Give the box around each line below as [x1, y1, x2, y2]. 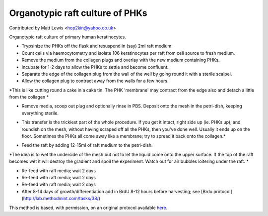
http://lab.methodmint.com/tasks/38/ [23, 196, 99, 202]
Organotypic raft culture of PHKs [9, 7, 147, 18]
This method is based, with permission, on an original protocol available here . [9, 205, 168, 211]
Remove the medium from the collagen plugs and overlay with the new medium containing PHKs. [21, 57, 220, 63]
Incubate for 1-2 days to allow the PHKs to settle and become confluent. [21, 64, 169, 70]
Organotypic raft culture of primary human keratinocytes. [9, 34, 127, 40]
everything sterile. [21, 110, 59, 116]
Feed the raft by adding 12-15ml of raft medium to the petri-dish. [21, 142, 153, 148]
